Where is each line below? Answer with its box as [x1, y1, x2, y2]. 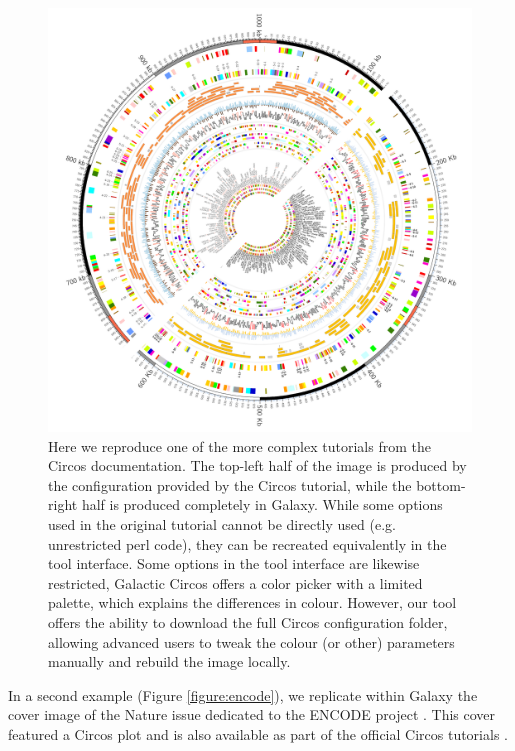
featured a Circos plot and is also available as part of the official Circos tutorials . [8, 723, 508, 744]
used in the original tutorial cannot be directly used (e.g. [48, 513, 396, 534]
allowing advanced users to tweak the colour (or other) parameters [48, 631, 455, 652]
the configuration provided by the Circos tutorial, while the [48, 474, 412, 495]
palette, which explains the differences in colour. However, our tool [48, 592, 457, 613]
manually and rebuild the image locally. [48, 651, 291, 672]
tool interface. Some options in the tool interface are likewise [48, 553, 420, 574]
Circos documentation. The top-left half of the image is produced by [48, 455, 467, 476]
